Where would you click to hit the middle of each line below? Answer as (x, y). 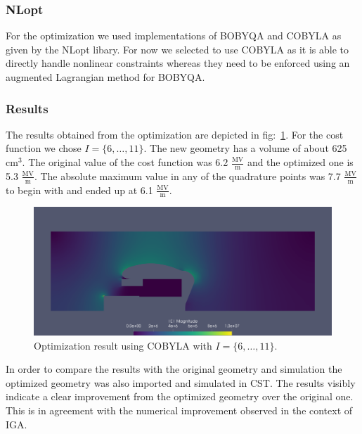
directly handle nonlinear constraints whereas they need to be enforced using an (178, 63)
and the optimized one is (300, 162)
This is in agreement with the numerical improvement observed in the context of (179, 410)
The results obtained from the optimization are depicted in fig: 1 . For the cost (175, 134)
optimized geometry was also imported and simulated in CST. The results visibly (181, 382)
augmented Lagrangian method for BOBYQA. (105, 77)
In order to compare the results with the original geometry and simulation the (174, 369)
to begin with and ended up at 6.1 (79, 190)
